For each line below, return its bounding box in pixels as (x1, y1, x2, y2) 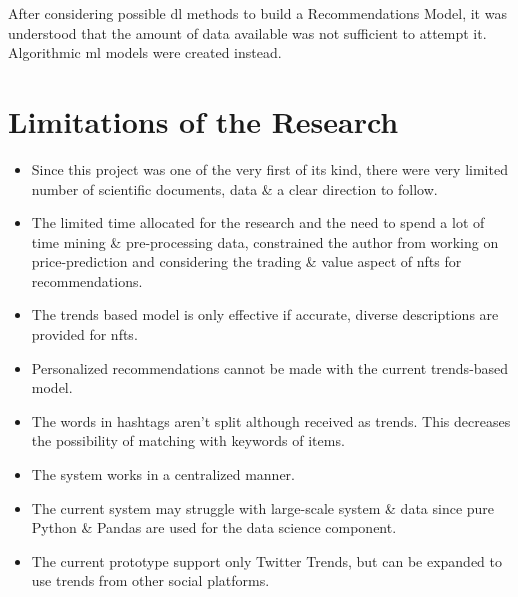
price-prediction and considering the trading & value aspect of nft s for (31, 251, 462, 272)
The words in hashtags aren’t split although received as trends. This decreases (31, 410, 511, 431)
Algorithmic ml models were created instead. (8, 42, 282, 63)
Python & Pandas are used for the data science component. (31, 517, 397, 538)
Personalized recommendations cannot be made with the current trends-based (31, 357, 509, 378)
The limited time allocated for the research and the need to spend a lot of (31, 212, 485, 233)
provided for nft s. (31, 324, 138, 345)
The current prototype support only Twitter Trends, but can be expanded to (31, 550, 503, 571)
